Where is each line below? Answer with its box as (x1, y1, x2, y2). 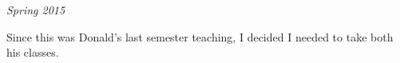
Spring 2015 (6, 2, 65, 18)
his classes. (6, 44, 59, 61)
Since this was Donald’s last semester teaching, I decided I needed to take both (6, 28, 394, 45)
